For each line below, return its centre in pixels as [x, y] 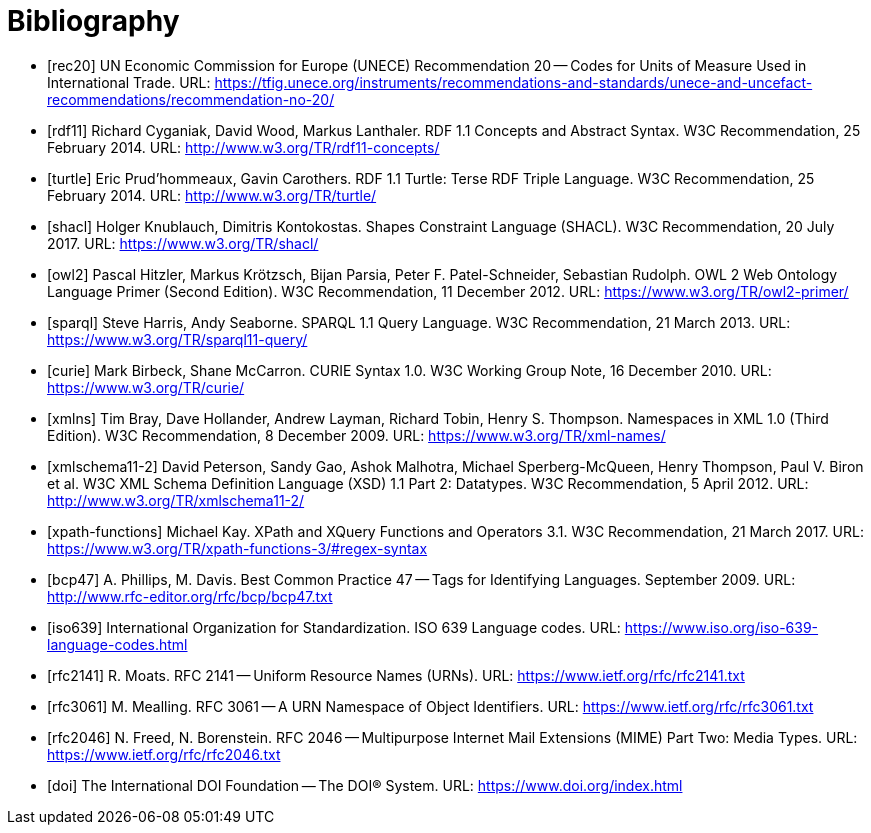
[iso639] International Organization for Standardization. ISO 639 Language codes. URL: [334, 627]
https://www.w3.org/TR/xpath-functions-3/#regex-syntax [237, 548]
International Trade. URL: [129, 82]
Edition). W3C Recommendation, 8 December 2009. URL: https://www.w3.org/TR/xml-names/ [356, 435]
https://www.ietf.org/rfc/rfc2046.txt [164, 754]
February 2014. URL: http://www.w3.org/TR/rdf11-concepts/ [243, 147]
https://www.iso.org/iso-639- [721, 627]
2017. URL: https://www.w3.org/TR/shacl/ [183, 243]
